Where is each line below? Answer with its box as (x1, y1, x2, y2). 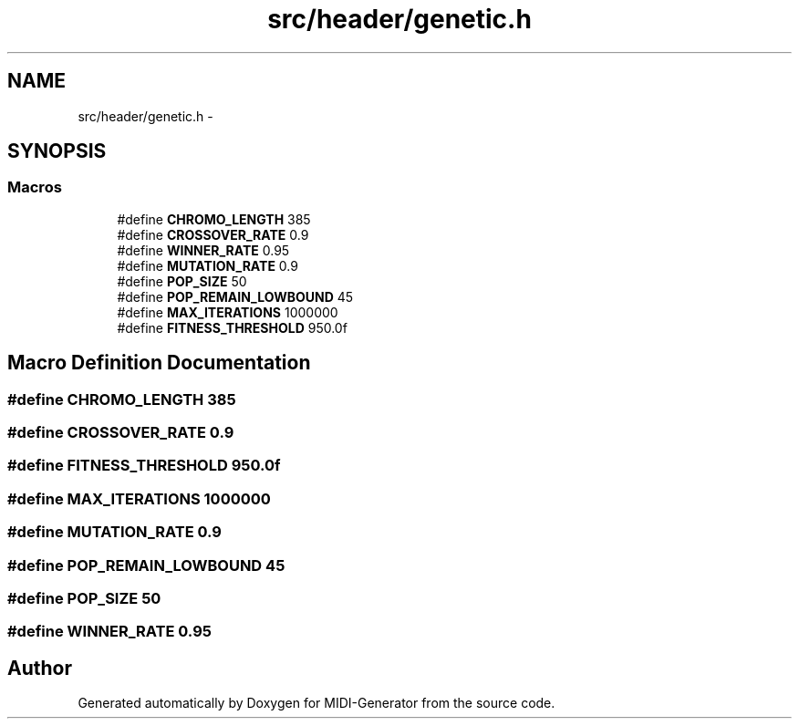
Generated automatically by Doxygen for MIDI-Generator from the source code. (78, 695, 555, 711)
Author (7, 656, 72, 679)
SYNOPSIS (7, 140, 107, 163)
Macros (7, 178, 62, 197)
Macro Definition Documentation (7, 351, 311, 375)
